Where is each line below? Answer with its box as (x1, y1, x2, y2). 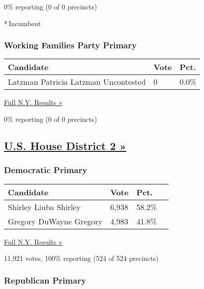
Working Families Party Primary (4, 39, 137, 51)
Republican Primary (4, 274, 87, 286)
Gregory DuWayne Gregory (8, 215, 103, 227)
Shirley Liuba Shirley (8, 201, 81, 213)
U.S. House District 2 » (4, 138, 126, 153)
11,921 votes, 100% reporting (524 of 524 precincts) (4, 253, 159, 263)
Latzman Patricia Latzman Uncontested (8, 76, 146, 88)
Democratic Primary (4, 164, 87, 176)
